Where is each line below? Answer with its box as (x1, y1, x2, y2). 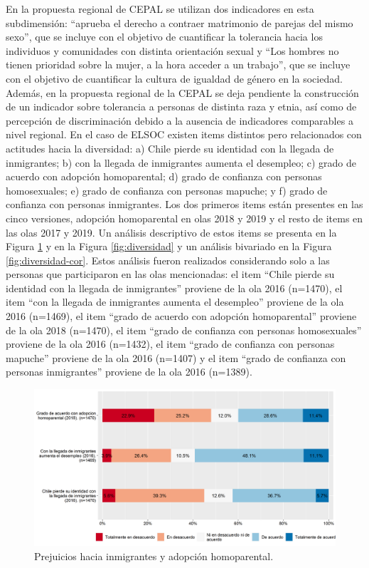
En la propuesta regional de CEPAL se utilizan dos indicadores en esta (6, 1, 314, 16)
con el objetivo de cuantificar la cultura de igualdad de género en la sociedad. (6, 71, 343, 86)
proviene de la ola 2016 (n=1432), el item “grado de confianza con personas (6, 336, 335, 351)
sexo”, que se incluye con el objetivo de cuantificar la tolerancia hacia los (6, 29, 323, 44)
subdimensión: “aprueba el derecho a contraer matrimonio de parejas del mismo (6, 15, 353, 30)
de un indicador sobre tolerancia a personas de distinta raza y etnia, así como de (6, 99, 357, 114)
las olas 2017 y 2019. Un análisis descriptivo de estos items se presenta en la (6, 224, 337, 239)
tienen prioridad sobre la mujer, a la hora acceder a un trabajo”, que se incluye (6, 57, 351, 72)
